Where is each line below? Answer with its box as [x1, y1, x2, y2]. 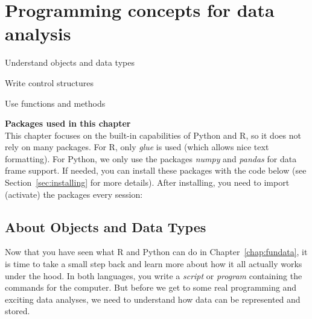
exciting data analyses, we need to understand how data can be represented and [5, 292, 301, 305]
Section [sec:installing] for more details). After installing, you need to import [5, 176, 290, 189]
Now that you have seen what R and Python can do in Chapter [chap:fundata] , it [5, 245, 308, 258]
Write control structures [5, 76, 94, 89]
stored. [5, 305, 30, 317]
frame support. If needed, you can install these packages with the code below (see [5, 164, 307, 177]
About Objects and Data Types [5, 217, 206, 236]
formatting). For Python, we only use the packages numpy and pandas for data [5, 152, 297, 165]
